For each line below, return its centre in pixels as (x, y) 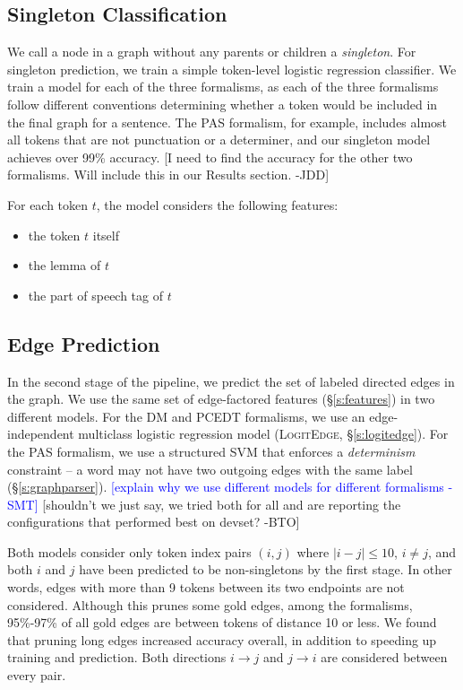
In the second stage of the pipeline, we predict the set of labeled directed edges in (231, 381)
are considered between (384, 657)
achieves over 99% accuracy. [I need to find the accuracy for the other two (210, 157)
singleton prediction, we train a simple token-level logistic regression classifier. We (232, 69)
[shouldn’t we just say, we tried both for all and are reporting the (222, 504)
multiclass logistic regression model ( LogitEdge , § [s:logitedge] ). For (263, 434)
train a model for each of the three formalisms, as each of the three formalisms (223, 87)
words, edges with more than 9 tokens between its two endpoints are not (206, 587)
